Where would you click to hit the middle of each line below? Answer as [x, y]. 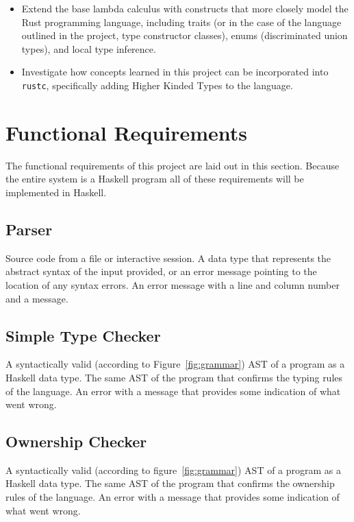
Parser [29, 229]
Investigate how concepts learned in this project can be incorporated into [175, 72]
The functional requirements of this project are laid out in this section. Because [173, 165]
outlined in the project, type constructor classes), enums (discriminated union [185, 35]
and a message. [37, 298]
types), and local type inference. [89, 48]
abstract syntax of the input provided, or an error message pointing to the [161, 271]
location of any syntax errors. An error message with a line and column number [173, 284]
